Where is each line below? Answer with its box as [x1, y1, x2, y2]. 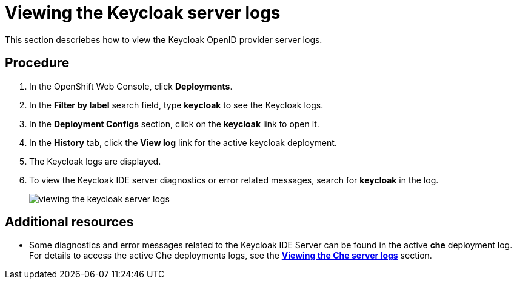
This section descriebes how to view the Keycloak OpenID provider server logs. [5, 34, 322, 45]
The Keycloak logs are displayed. [29, 156, 161, 167]
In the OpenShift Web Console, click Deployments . [29, 81, 233, 91]
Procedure [5, 55, 70, 71]
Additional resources [5, 214, 134, 230]
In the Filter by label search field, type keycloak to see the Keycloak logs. [29, 99, 324, 110]
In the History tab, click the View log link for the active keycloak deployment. [29, 137, 337, 148]
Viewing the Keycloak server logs [5, 2, 281, 23]
